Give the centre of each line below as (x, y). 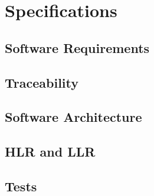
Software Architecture (73, 117)
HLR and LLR (50, 152)
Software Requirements (77, 47)
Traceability (42, 82)
